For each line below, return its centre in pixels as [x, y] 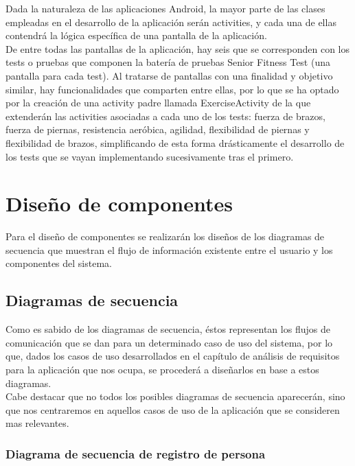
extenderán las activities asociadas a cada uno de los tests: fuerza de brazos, [165, 116]
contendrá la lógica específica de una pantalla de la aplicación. [136, 35]
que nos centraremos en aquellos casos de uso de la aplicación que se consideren [173, 409]
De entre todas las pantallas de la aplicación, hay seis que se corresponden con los [177, 48]
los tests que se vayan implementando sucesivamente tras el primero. [150, 156]
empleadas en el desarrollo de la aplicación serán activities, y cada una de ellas [171, 22]
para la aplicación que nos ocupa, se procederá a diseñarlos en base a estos [162, 370]
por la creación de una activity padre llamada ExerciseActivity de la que [158, 103]
